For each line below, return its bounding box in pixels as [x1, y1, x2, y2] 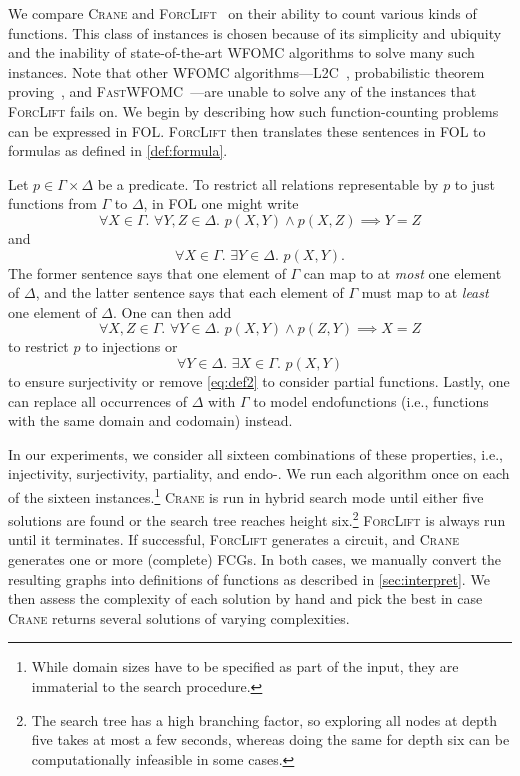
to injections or [85, 336, 178, 357]
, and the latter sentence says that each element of [35, 282, 344, 303]
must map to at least [361, 282, 489, 303]
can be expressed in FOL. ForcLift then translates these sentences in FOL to [8, 120, 486, 141]
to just [454, 173, 495, 194]
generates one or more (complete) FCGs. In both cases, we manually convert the [8, 548, 502, 569]
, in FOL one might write [143, 193, 299, 214]
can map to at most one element [303, 262, 502, 283]
